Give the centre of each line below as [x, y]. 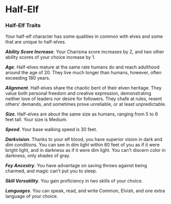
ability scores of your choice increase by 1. [50, 57]
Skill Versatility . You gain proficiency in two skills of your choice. [74, 181]
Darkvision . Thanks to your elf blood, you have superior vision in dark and [84, 140]
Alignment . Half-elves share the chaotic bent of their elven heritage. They [83, 88]
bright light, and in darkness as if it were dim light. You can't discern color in [85, 150]
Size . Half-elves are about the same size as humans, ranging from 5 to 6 [82, 114]
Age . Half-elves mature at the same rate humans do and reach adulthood [82, 67]
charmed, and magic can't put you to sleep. [51, 171]
